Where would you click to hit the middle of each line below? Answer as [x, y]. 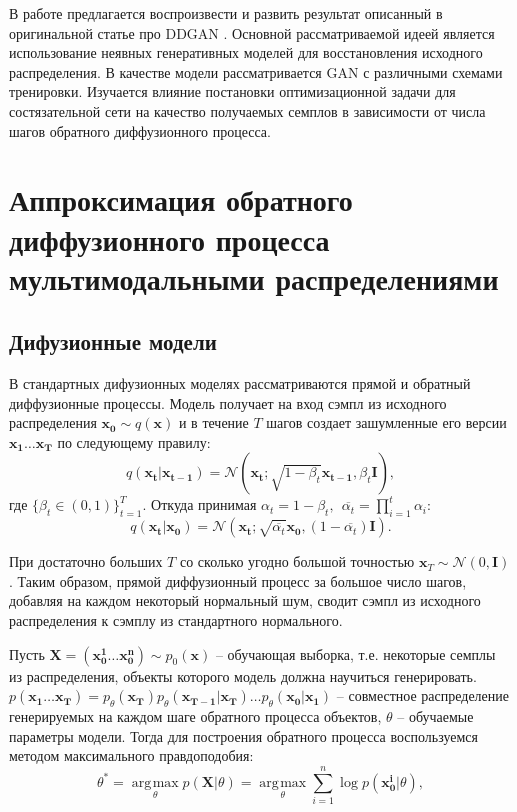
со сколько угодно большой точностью [297, 561]
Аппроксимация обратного [181, 199]
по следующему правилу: [134, 441]
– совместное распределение [422, 695]
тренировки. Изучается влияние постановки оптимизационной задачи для [232, 91]
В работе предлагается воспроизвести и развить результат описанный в [226, 13]
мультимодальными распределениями [254, 277]
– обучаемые [435, 716]
